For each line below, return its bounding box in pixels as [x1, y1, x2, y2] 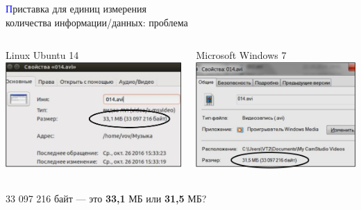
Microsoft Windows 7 [196, 48, 287, 62]
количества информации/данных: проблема [6, 15, 188, 29]
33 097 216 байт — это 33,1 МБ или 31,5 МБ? [6, 191, 207, 205]
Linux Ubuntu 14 [6, 48, 79, 62]
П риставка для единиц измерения [6, 1, 146, 15]
